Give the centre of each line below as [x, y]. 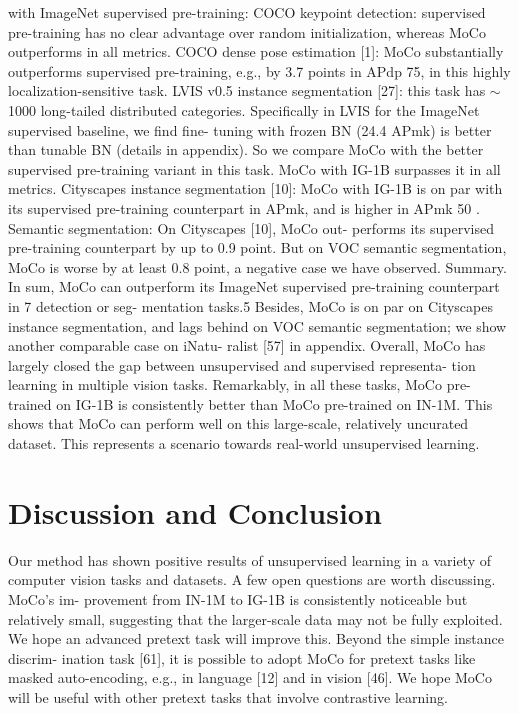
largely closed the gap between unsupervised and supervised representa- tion [242, 364]
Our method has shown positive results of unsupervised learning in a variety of [249, 559]
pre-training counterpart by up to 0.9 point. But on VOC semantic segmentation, [257, 247]
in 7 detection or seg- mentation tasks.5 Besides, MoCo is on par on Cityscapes [250, 305]
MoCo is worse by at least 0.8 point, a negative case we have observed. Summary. [257, 266]
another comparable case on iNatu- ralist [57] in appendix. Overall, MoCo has [247, 345]
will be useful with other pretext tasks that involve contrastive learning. [228, 696]
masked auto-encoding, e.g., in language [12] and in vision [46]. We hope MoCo [250, 677]
